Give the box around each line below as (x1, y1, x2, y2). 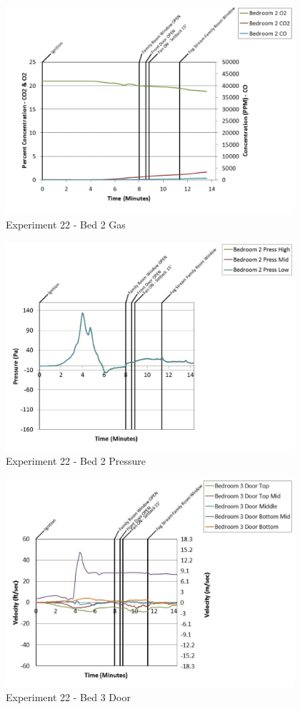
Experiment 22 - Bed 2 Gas (6, 217, 126, 232)
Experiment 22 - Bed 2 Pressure (6, 453, 146, 468)
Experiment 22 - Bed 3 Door (6, 690, 131, 705)
